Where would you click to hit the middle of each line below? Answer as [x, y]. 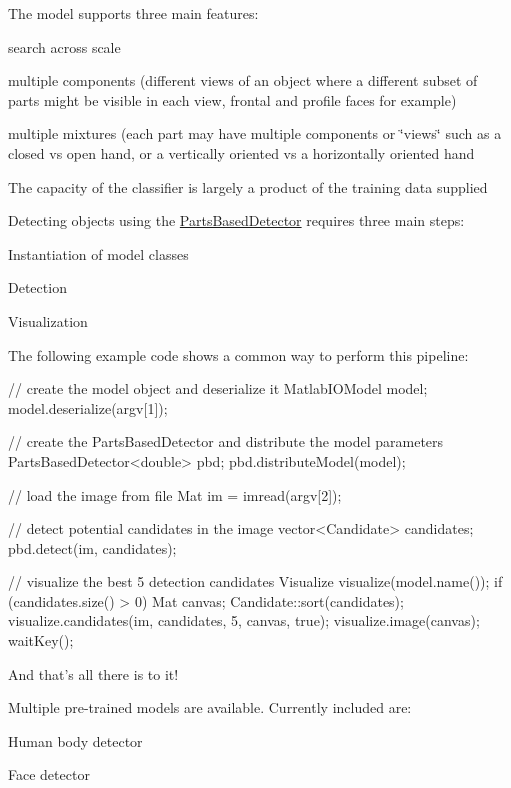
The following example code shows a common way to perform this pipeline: [238, 354]
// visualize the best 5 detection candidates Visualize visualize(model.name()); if [255, 581]
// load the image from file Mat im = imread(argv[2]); [175, 494]
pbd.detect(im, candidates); [92, 547]
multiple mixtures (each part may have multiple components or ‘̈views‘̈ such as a [255, 133]
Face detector [49, 774]
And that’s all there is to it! [93, 673]
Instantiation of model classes [98, 253]
